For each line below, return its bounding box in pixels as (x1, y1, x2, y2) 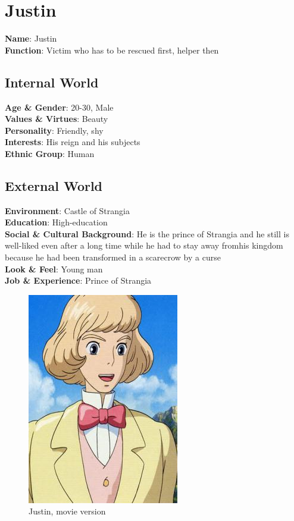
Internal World (5, 73, 99, 91)
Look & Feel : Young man (5, 262, 103, 275)
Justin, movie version (29, 505, 106, 517)
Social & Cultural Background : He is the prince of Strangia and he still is (5, 227, 289, 240)
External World (5, 176, 103, 194)
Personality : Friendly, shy (5, 124, 104, 136)
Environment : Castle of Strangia (5, 204, 130, 216)
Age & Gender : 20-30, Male (5, 101, 114, 113)
